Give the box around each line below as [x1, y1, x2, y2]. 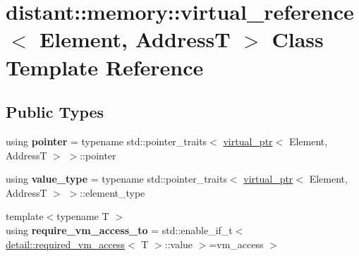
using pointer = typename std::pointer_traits [6, 133, 207, 148]
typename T [56, 209, 109, 224]
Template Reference [6, 52, 204, 81]
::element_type [80, 185, 145, 200]
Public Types [6, 101, 104, 123]
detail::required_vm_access [6, 236, 126, 251]
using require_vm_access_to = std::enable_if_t [6, 222, 233, 237]
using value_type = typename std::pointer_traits [6, 171, 227, 186]
